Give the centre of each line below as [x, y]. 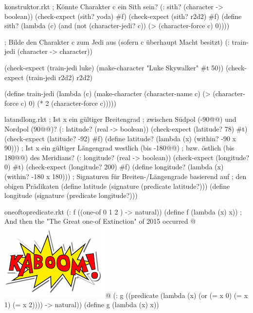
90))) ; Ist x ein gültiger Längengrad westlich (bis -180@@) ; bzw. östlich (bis [119, 148]
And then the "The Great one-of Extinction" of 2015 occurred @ [100, 221]
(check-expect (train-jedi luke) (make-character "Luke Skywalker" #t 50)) [114, 67]
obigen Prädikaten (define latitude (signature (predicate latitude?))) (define [117, 186]
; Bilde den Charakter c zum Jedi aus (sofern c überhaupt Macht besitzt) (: [117, 41]
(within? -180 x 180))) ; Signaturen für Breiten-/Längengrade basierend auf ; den [126, 176]
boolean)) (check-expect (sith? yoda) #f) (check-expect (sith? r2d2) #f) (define [123, 16]
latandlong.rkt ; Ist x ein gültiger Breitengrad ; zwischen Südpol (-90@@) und [120, 119]
